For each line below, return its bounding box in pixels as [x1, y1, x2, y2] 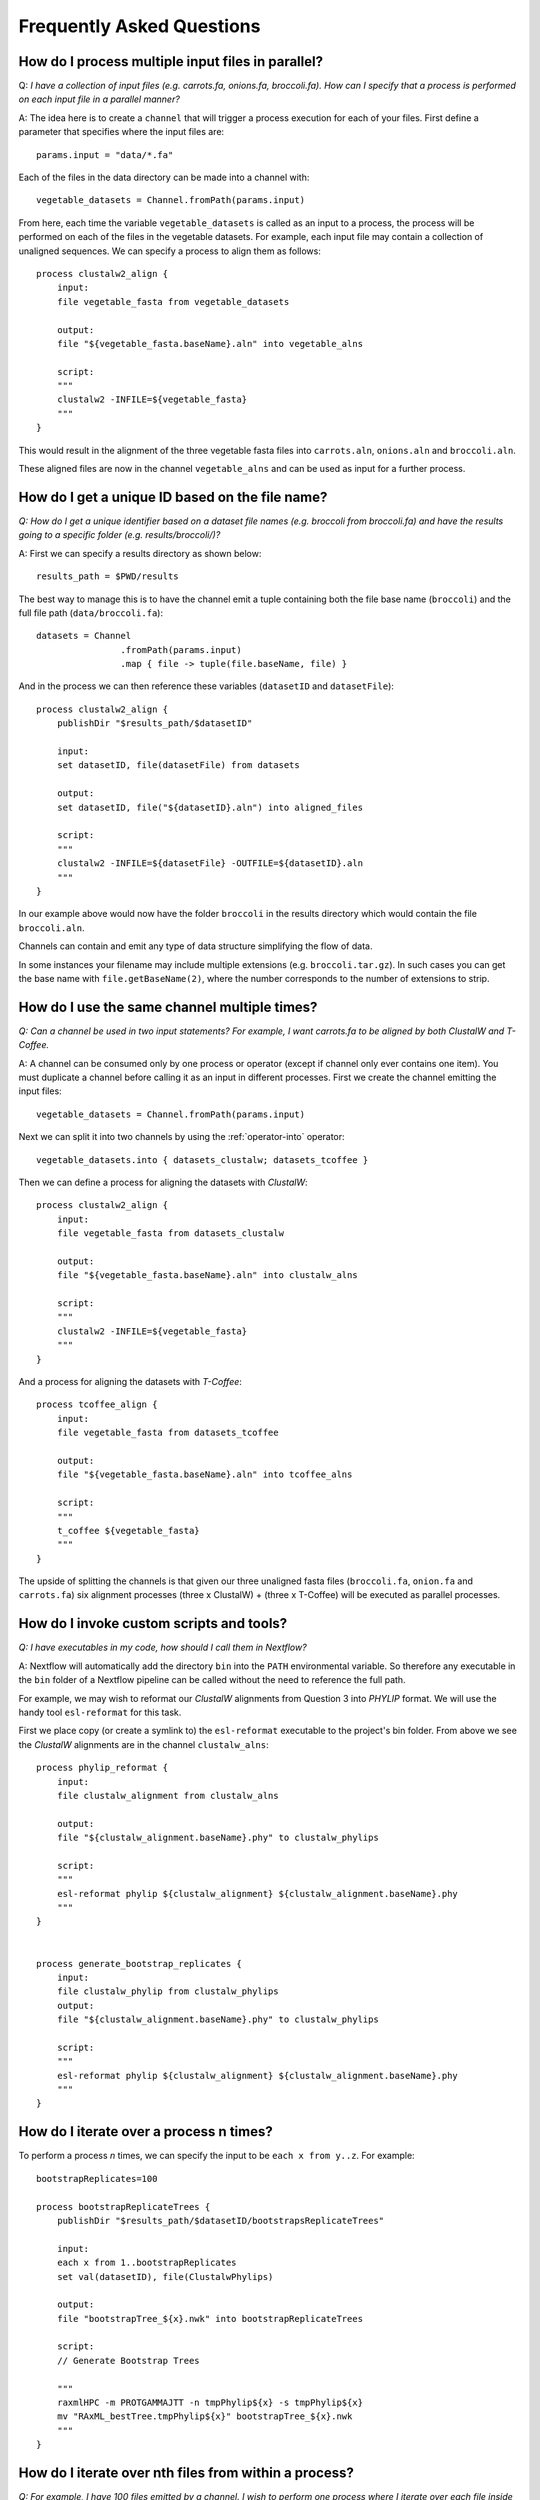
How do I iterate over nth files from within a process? [18, 2465, 354, 2482]
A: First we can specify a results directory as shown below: [18, 547, 262, 559]
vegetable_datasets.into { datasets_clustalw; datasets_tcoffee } [36, 1154, 369, 1165]
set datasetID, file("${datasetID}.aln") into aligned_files [56, 801, 364, 813]
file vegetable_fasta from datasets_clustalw [56, 1228, 285, 1239]
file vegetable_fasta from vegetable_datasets [56, 296, 290, 307]
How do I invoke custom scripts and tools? [18, 1615, 288, 1632]
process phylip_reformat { [36, 1762, 169, 1774]
